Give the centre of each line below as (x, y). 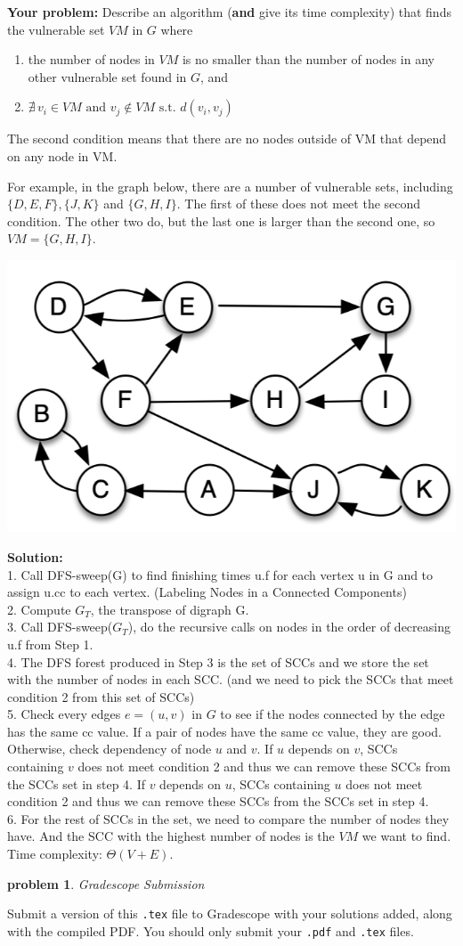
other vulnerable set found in (107, 76)
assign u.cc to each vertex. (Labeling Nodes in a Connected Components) (207, 592)
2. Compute (39, 609)
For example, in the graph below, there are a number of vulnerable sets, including (230, 186)
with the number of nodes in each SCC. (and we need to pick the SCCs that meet (231, 679)
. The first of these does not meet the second (299, 204)
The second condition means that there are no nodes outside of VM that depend (227, 139)
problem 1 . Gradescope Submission (106, 883)
